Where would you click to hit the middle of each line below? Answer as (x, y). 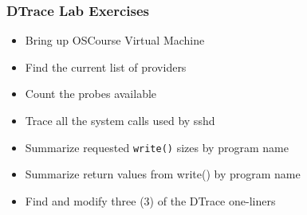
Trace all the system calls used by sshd (120, 120)
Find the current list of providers (106, 66)
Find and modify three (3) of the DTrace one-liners (150, 200)
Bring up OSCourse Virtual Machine (115, 40)
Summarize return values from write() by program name (163, 174)
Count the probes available (91, 94)
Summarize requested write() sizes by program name (157, 147)
